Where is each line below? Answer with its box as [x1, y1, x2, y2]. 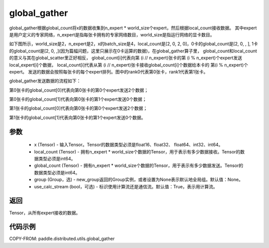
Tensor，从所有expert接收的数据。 [9, 210, 81, 216]
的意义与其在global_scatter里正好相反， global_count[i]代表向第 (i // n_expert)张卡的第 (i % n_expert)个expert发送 [9, 55, 243, 61]
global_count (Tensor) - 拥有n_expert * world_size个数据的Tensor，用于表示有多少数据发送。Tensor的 [34, 162, 244, 169]
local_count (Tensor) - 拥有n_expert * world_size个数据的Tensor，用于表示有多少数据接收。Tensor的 [34, 148, 241, 154]
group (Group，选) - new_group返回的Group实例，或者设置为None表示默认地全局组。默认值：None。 [34, 177, 244, 183]
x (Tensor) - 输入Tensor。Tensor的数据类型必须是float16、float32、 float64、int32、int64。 [34, 142, 223, 148]
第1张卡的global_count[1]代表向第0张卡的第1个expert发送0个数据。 [9, 115, 146, 121]
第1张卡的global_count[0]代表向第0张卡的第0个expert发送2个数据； [9, 105, 148, 112]
